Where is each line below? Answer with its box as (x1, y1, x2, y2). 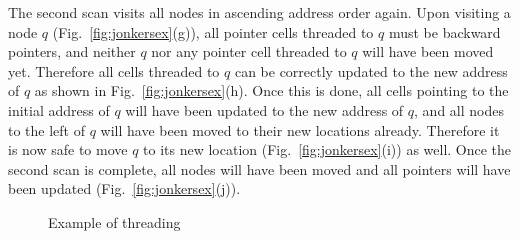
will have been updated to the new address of (125, 99, 404, 120)
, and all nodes (414, 99, 504, 120)
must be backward (388, 21, 501, 42)
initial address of (8, 99, 110, 120)
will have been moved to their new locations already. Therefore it (100, 119, 500, 140)
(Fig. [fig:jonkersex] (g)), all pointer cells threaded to (52, 21, 374, 42)
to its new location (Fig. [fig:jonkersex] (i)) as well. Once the (143, 139, 512, 160)
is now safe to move (8, 139, 128, 160)
